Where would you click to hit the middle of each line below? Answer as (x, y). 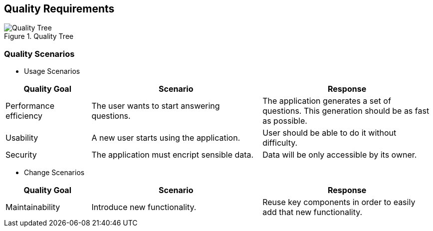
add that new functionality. (313, 212)
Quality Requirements (59, 9)
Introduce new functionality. (144, 207)
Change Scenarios (54, 173)
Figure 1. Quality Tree (39, 36)
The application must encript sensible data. (173, 155)
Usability (22, 138)
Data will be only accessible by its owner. (340, 155)
